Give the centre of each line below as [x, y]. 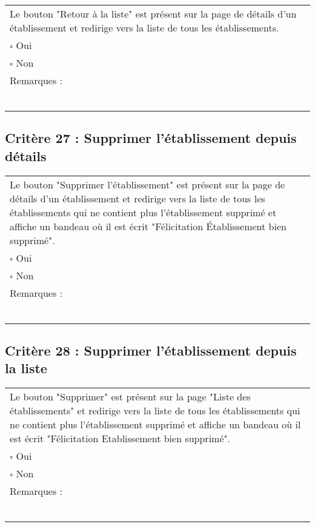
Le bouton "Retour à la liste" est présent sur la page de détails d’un [153, 14]
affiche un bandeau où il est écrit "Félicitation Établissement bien [148, 226]
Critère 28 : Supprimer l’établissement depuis [151, 350]
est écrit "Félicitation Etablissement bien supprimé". [120, 439]
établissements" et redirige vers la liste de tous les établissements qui [155, 411]
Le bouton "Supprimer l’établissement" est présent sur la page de [148, 184]
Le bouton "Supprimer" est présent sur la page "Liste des [130, 397]
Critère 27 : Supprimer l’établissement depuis [151, 138]
